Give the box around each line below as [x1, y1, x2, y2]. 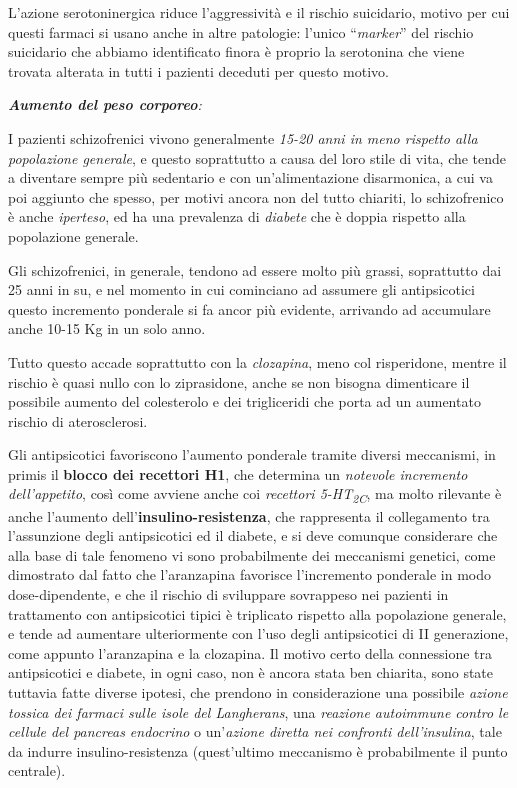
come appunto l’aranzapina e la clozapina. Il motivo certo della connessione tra [8, 642, 493, 663]
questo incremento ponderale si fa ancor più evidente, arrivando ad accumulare [8, 298, 491, 319]
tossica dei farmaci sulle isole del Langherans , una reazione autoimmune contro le [8, 701, 509, 722]
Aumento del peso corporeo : [8, 94, 202, 115]
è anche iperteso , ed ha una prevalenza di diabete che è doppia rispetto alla [8, 206, 466, 227]
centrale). [8, 760, 66, 781]
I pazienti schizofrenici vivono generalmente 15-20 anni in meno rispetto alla [8, 127, 478, 148]
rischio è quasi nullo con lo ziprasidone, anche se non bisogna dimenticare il [8, 371, 470, 392]
